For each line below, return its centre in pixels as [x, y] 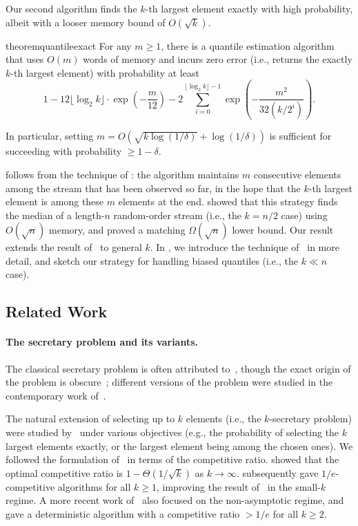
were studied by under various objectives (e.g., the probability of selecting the [172, 432]
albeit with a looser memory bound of [86, 22]
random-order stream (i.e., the [177, 215]
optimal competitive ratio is [64, 472]
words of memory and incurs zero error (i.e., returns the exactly [218, 59]
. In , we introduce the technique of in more [245, 247]
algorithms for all [94, 486]
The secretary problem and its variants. [102, 342]
